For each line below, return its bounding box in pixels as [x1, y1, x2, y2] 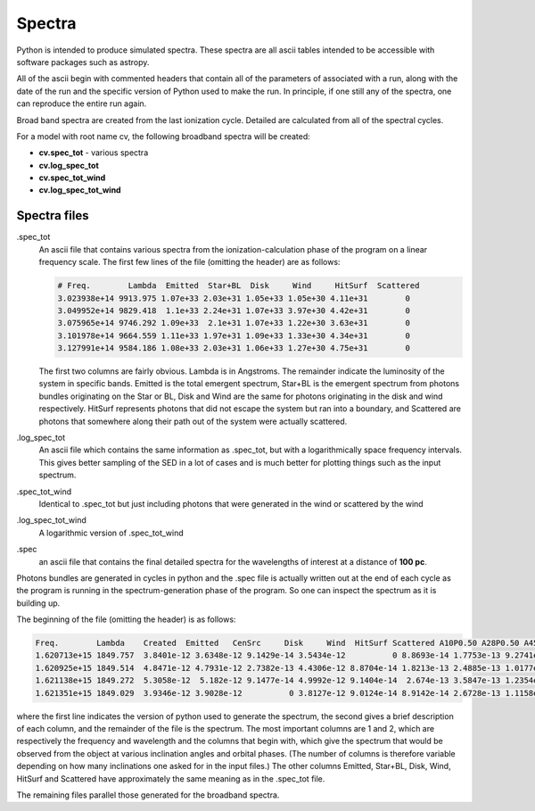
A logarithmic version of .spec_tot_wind [38, 527, 185, 538]
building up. [16, 598, 61, 608]
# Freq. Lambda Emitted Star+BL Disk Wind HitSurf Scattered [57, 281, 420, 291]
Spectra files [16, 208, 89, 223]
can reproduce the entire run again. [16, 98, 147, 109]
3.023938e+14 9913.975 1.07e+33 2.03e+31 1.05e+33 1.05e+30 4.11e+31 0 [57, 293, 410, 303]
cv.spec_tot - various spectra [38, 147, 149, 158]
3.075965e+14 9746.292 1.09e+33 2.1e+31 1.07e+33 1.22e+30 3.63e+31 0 [57, 318, 410, 328]
